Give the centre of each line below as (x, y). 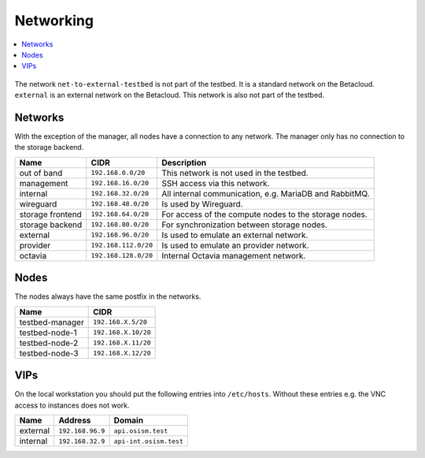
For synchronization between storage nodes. (245, 225)
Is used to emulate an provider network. (235, 245)
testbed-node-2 (49, 343)
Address (75, 420)
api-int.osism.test (149, 441)
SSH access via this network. (216, 183)
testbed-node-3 (49, 353)
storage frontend (50, 214)
